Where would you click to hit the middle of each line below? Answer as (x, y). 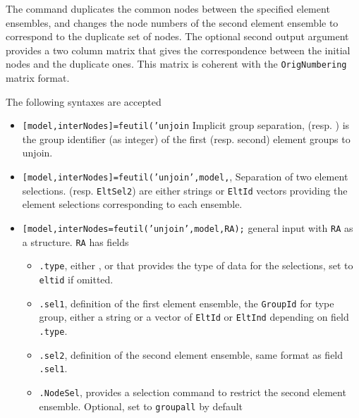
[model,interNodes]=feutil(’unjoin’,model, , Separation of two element (185, 177)
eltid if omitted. (76, 279)
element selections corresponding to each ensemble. (132, 204)
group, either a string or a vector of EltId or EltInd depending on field (194, 317)
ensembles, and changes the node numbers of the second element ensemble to (172, 22)
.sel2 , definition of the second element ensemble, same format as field (191, 354)
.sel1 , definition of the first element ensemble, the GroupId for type (187, 303)
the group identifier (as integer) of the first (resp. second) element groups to (186, 139)
